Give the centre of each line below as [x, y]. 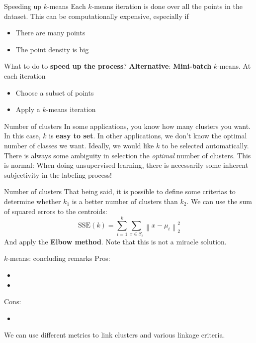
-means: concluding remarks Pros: [59, 258]
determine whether [33, 201]
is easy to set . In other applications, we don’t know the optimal [148, 136]
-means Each [67, 6]
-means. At [234, 66]
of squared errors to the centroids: [56, 211]
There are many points [50, 33]
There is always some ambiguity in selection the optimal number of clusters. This [128, 155]
